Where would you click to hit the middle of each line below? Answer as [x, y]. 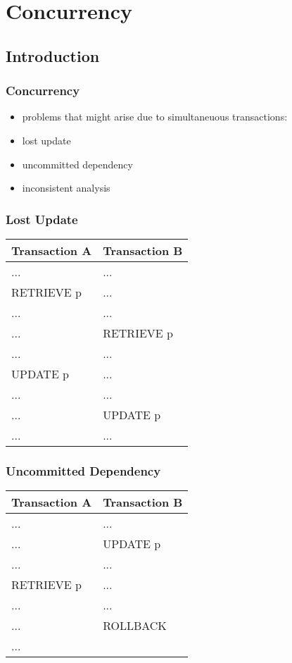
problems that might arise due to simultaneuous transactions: [155, 117]
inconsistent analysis [66, 188]
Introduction [53, 55]
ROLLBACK [135, 626]
